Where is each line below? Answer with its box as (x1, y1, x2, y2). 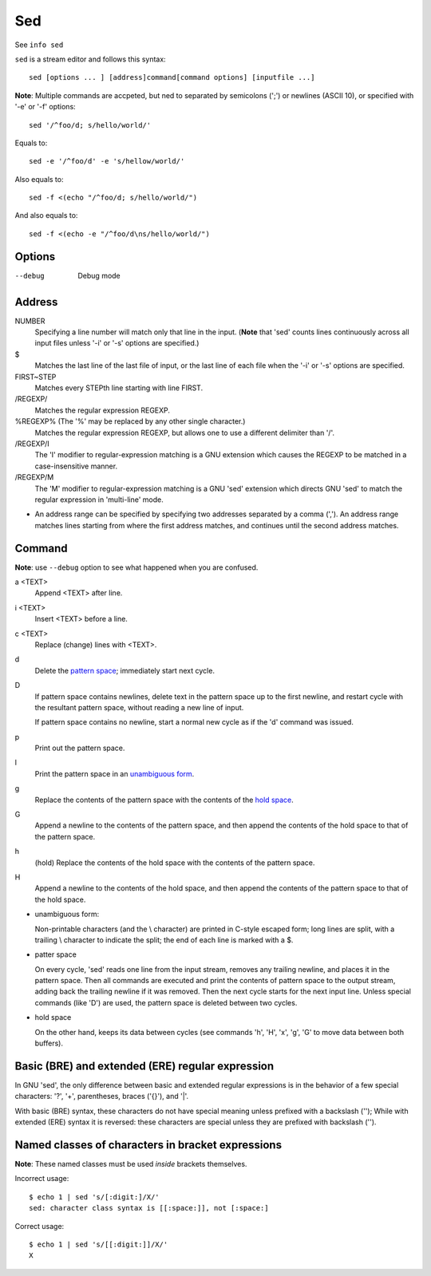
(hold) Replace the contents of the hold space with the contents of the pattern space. (34, 858, 315, 867)
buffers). (34, 1038, 64, 1049)
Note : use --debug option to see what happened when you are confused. (14, 563, 259, 572)
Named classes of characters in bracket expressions (14, 1138, 283, 1152)
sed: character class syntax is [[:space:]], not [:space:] (29, 1203, 269, 1213)
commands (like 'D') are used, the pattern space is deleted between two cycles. (34, 997, 298, 1007)
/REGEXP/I (14, 439, 49, 448)
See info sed (14, 40, 64, 49)
